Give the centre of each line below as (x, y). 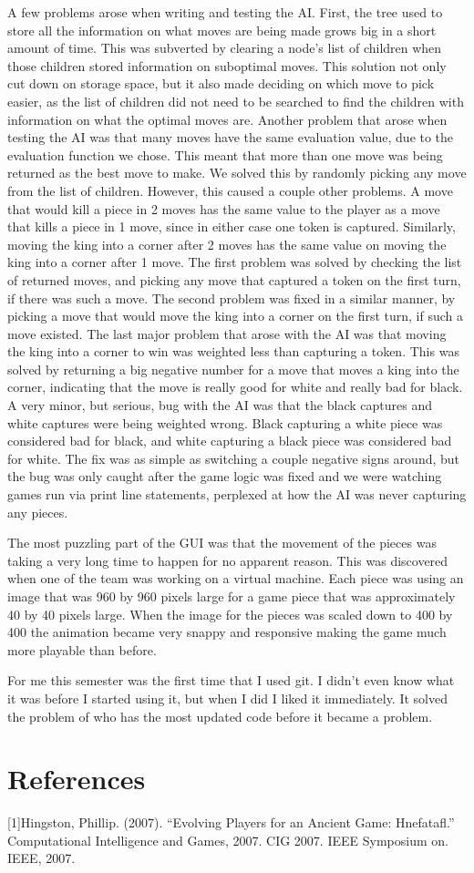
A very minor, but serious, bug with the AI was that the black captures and (220, 405)
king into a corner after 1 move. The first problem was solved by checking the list (235, 262)
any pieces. (38, 512)
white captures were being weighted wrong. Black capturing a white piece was (225, 422)
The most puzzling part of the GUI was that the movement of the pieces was (222, 543)
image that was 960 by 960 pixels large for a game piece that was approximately (232, 596)
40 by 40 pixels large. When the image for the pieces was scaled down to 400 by (230, 614)
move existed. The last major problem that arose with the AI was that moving (227, 333)
